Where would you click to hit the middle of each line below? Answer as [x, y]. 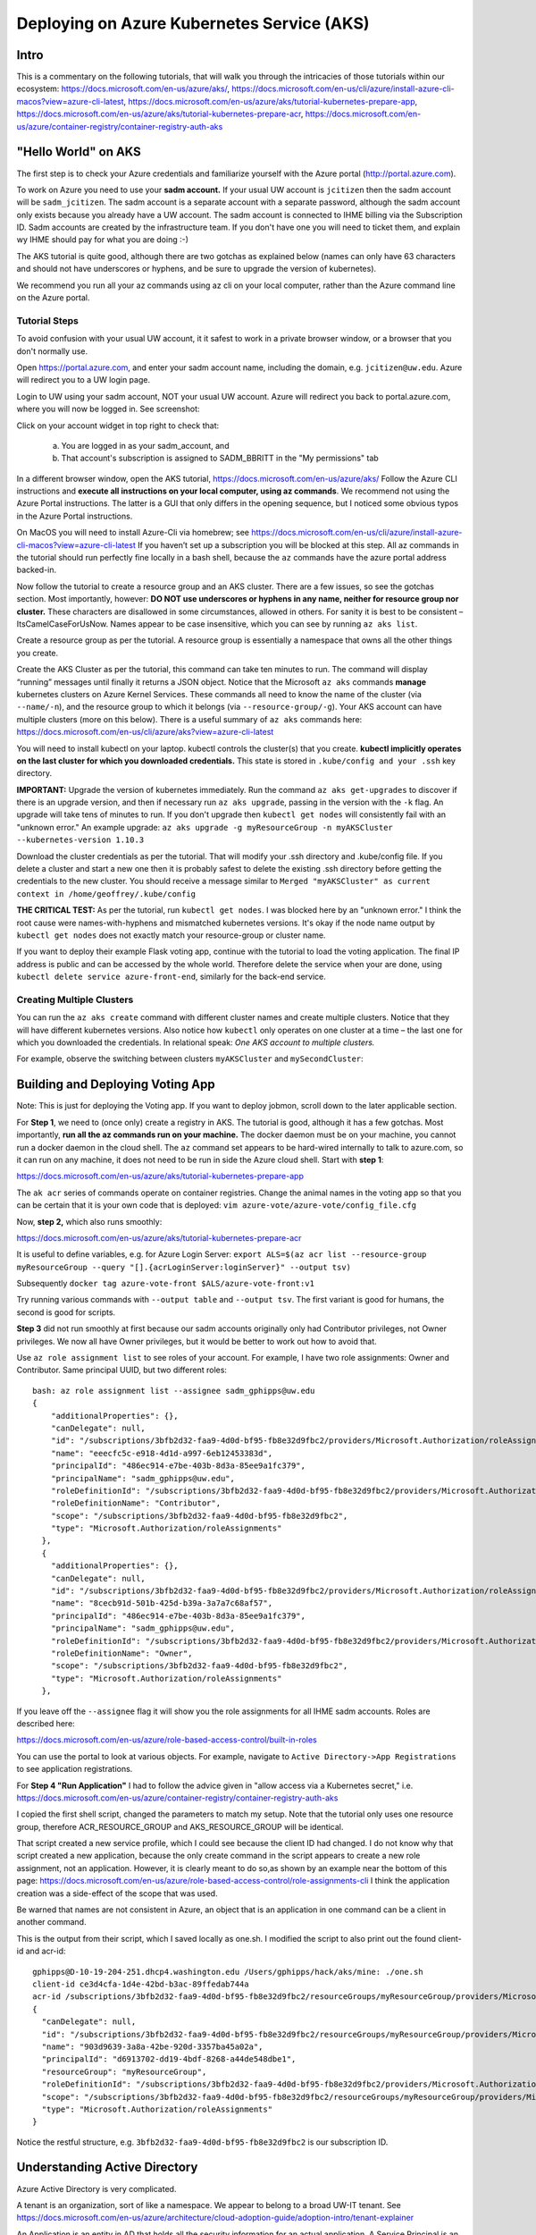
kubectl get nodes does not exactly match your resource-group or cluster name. [171, 935]
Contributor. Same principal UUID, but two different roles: [122, 1370]
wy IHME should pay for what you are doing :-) [103, 240]
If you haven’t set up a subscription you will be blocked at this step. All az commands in [298, 544]
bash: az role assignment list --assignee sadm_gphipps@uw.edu [174, 1391]
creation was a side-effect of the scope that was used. [117, 1893]
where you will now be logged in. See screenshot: [108, 409]
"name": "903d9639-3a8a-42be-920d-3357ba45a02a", [152, 2046]
